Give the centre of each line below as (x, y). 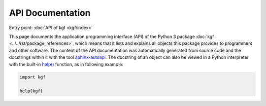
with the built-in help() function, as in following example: (66, 64)
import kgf (33, 77)
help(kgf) (31, 91)
